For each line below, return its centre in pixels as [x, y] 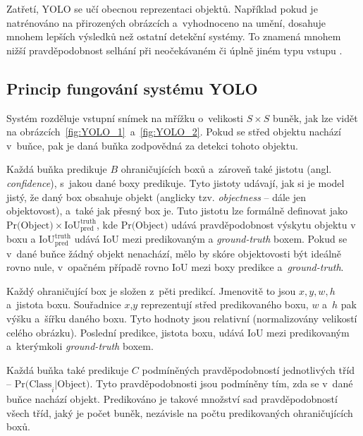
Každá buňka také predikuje [68, 369]
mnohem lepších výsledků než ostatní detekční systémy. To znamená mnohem [174, 36]
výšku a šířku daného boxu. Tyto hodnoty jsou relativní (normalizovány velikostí [182, 319]
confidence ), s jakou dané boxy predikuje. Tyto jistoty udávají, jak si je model [176, 182]
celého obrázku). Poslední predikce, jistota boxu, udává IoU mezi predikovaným [178, 332]
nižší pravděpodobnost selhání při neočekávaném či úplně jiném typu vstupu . [174, 50]
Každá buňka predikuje [57, 169]
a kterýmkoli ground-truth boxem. [80, 346]
